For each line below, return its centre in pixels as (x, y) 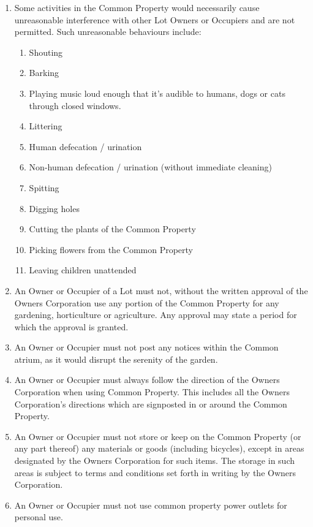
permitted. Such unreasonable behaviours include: (108, 32)
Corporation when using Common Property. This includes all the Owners (152, 392)
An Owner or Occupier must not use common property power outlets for (151, 505)
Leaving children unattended (83, 270)
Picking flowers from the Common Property (111, 249)
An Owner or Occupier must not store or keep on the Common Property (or (158, 436)
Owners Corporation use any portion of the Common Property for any (147, 302)
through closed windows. (75, 105)
